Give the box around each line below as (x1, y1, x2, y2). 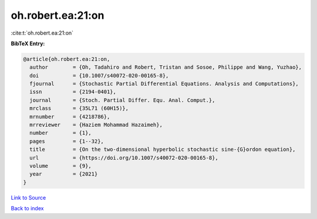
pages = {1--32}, (29, 138, 104, 144)
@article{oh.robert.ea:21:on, (23, 56, 110, 62)
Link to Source (11, 194, 46, 201)
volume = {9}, (29, 163, 92, 169)
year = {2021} (29, 171, 98, 177)
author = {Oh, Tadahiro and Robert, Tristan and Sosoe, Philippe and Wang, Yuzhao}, (29, 64, 302, 70)
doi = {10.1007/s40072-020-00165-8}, (29, 72, 169, 79)
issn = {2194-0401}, (29, 89, 117, 95)
